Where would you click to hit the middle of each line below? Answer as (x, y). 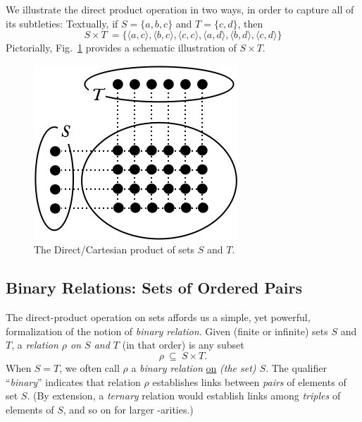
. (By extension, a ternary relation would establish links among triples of (184, 396)
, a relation (35, 345)
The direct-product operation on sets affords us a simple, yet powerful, (158, 317)
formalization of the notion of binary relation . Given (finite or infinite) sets (167, 331)
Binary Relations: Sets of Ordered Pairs (154, 288)
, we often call (89, 367)
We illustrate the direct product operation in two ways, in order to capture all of (180, 9)
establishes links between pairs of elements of (249, 381)
